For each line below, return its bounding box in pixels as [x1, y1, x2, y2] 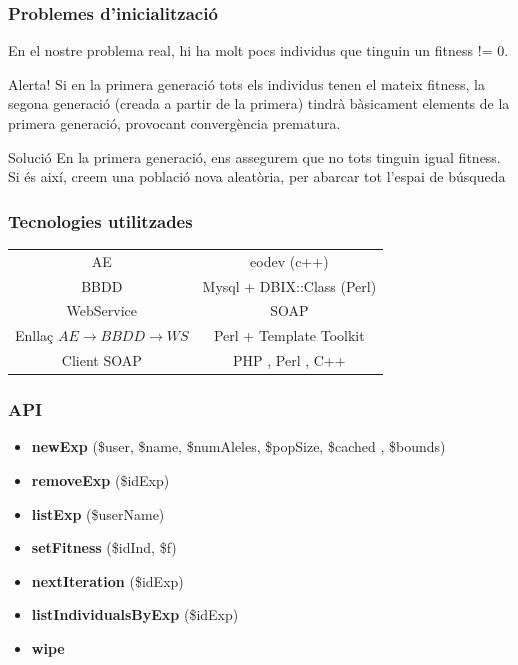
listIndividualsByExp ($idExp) [31, 604, 239, 625]
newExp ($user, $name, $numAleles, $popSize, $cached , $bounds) [31, 436, 446, 457]
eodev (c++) [250, 250, 329, 271]
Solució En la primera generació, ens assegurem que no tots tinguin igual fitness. [8, 146, 501, 167]
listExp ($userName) [31, 503, 165, 524]
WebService [66, 300, 137, 321]
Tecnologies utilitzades [8, 208, 193, 233]
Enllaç [15, 325, 54, 346]
